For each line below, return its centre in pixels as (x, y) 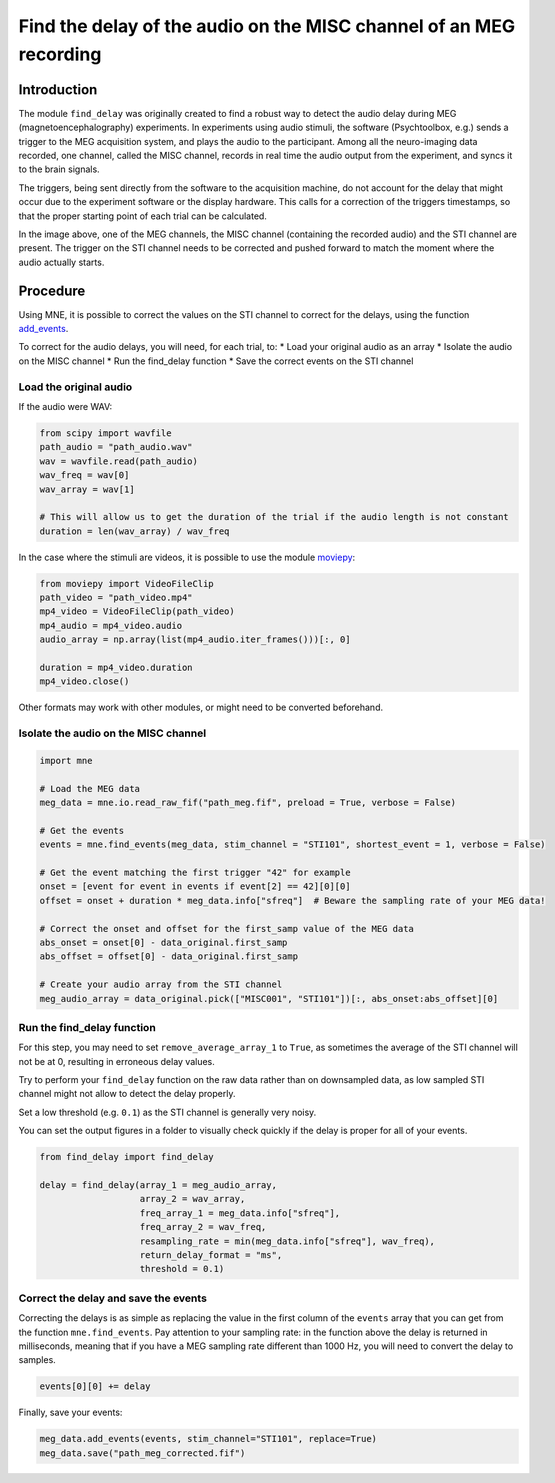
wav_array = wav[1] (87, 489)
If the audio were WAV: (65, 406)
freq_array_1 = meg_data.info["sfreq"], (240, 1213)
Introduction (58, 89)
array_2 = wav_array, (192, 1199)
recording (60, 54)
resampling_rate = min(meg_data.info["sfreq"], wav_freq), (287, 1241)
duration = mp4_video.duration (116, 668)
